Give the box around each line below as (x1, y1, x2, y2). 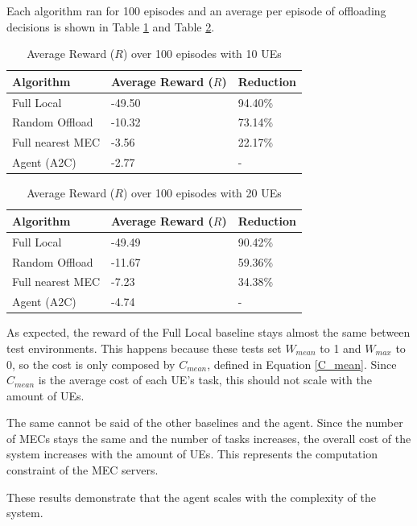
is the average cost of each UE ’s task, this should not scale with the (38, 371, 372, 388)
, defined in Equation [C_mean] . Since (207, 355, 397, 372)
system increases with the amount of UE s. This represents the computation (6, 445, 378, 462)
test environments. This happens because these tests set (6, 339, 282, 356)
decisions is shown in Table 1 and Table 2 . (6, 18, 215, 35)
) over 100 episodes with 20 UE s (122, 184, 282, 201)
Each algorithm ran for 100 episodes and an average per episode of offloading (6, 2, 386, 19)
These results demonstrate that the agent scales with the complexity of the (6, 488, 376, 505)
